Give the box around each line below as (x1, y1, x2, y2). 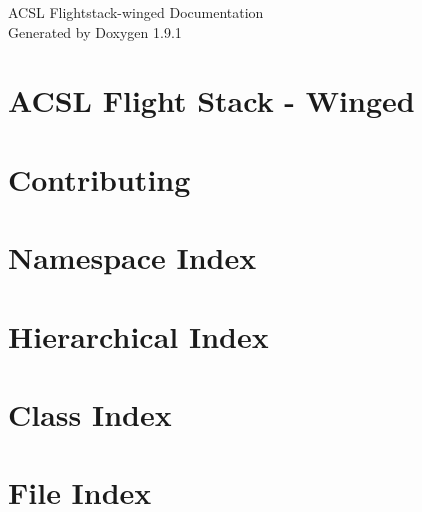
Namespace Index (8, 237, 257, 278)
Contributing (8, 158, 191, 199)
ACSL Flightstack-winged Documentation (8, 2, 264, 22)
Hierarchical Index (8, 315, 269, 356)
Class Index (8, 393, 172, 434)
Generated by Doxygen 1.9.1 (8, 21, 182, 42)
